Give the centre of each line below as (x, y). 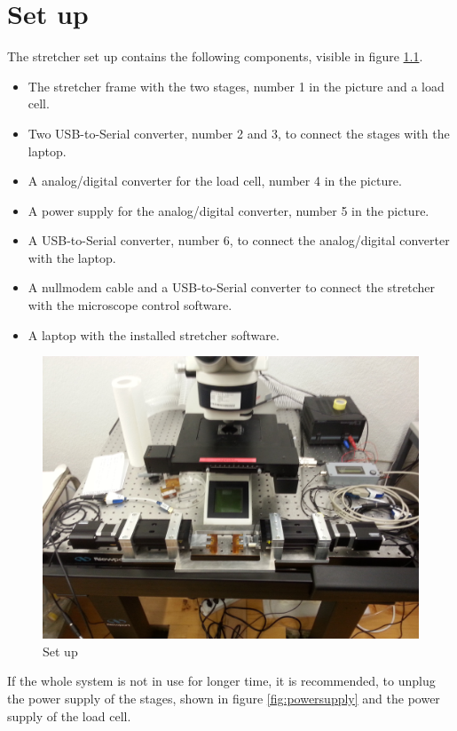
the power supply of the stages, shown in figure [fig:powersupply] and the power (224, 699)
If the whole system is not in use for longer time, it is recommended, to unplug (221, 681)
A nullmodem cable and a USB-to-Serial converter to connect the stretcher (231, 287)
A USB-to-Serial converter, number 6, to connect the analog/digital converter (239, 240)
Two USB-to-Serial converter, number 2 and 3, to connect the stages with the (239, 133)
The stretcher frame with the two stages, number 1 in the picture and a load (236, 86)
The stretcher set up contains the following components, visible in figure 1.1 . (215, 56)
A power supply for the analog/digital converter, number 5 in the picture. (228, 210)
